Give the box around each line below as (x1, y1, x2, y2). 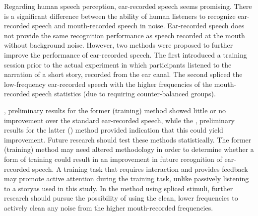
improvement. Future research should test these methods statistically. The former (4, 134, 252, 144)
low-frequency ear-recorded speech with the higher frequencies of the (4, 78, 212, 89)
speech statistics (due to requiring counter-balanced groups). (32, 88, 216, 99)
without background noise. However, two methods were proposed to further (4, 40, 233, 50)
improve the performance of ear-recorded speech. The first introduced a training (4, 49, 247, 60)
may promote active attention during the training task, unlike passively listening (4, 173, 249, 184)
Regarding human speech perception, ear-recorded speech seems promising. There (4, 1, 252, 11)
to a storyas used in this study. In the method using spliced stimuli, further (4, 183, 233, 193)
